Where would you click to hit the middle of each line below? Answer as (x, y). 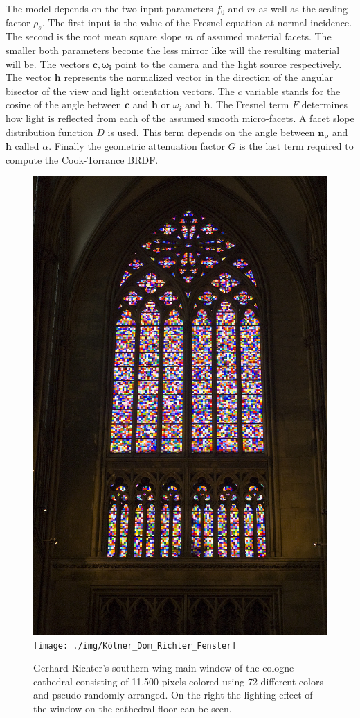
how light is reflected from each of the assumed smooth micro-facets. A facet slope (180, 118)
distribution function (49, 131)
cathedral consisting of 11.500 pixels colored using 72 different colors (178, 681)
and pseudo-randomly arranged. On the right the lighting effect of (173, 695)
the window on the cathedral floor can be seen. (133, 709)
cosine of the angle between (64, 104)
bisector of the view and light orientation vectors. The (120, 91)
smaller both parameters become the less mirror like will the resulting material (173, 50)
